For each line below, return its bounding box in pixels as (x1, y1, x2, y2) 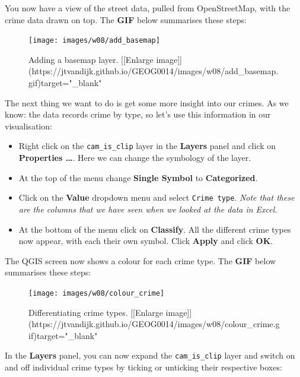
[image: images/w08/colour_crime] (28, 289, 165, 297)
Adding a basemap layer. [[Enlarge (28, 53, 154, 65)
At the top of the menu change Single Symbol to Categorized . (18, 171, 258, 183)
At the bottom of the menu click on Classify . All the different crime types (18, 223, 291, 235)
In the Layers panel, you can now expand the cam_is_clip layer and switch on (5, 349, 295, 362)
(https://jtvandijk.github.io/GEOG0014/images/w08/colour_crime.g (28, 318, 280, 330)
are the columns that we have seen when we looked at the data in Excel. (18, 202, 277, 215)
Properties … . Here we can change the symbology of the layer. (18, 151, 251, 164)
